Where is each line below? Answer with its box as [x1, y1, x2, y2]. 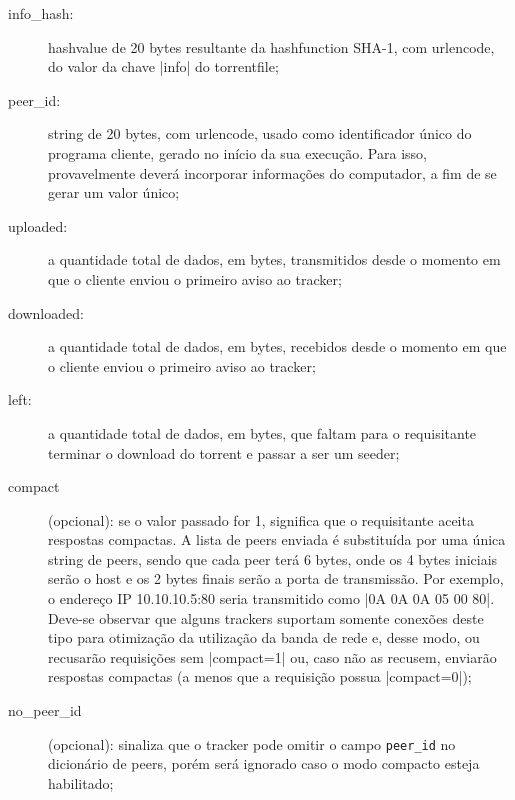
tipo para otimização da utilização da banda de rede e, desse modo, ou [48, 627, 480, 648]
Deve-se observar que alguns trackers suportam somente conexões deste [48, 607, 484, 628]
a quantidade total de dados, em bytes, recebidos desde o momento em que [48, 336, 507, 357]
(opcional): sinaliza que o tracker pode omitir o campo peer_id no [48, 733, 456, 754]
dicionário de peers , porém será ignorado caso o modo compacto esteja [48, 753, 480, 774]
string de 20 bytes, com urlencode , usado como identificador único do [48, 123, 472, 144]
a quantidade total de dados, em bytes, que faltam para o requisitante [48, 422, 477, 443]
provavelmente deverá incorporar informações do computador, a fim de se [48, 162, 497, 183]
